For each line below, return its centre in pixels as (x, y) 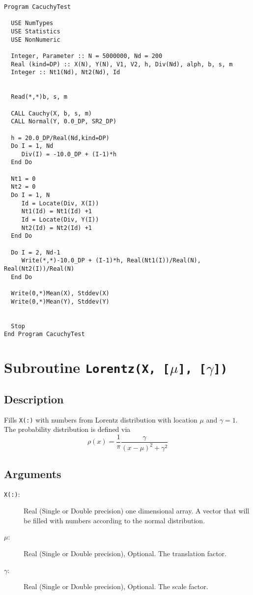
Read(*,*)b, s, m (39, 97)
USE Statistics (36, 31)
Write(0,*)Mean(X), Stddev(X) (60, 293)
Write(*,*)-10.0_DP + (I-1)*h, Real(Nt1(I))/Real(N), (111, 261)
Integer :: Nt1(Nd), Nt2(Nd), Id (66, 72)
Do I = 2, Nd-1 (36, 252)
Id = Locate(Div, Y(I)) (60, 220)
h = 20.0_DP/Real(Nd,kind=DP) (60, 138)
